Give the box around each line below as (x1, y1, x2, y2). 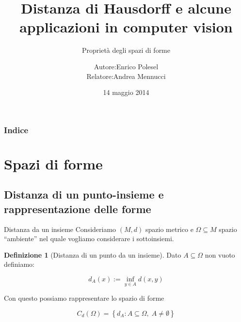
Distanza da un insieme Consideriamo (4, 224, 116, 234)
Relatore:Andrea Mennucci (86, 71, 166, 81)
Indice (4, 123, 29, 136)
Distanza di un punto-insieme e (4, 187, 164, 202)
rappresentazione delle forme (4, 201, 151, 216)
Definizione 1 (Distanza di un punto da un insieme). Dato (4, 249, 181, 260)
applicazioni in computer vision (19, 17, 233, 37)
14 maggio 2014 (103, 87, 149, 97)
